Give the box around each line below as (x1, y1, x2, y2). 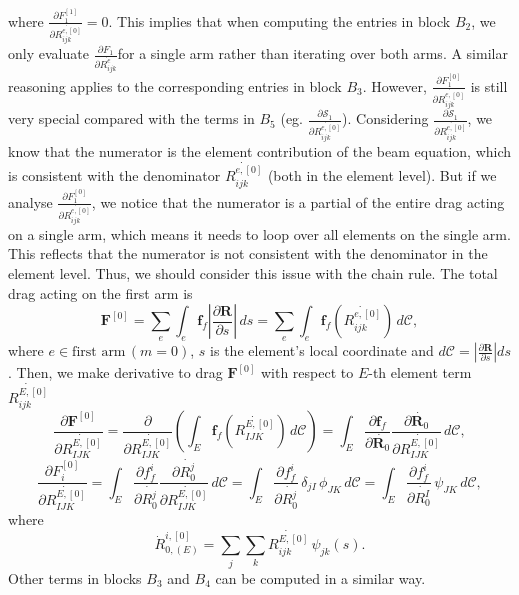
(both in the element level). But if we (267, 165, 497, 186)
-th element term (368, 362, 472, 383)
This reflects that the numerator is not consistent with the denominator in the (8, 243, 488, 264)
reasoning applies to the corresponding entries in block (8, 75, 342, 96)
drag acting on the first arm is (8, 282, 193, 303)
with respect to (260, 362, 354, 383)
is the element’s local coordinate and (210, 340, 434, 361)
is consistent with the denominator (8, 165, 221, 186)
